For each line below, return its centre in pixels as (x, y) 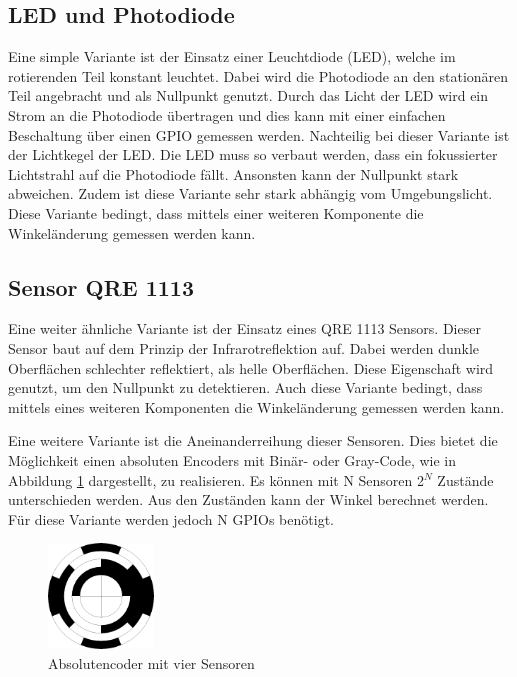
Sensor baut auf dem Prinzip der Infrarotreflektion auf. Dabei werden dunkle (243, 347)
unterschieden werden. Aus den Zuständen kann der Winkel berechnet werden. (248, 499)
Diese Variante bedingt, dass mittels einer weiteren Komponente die (216, 212)
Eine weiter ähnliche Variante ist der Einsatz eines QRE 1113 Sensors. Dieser (244, 328)
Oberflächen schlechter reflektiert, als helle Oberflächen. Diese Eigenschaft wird (251, 367)
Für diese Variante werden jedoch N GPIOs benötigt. (171, 518)
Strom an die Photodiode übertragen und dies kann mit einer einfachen (227, 114)
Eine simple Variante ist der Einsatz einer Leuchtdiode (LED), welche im (232, 56)
